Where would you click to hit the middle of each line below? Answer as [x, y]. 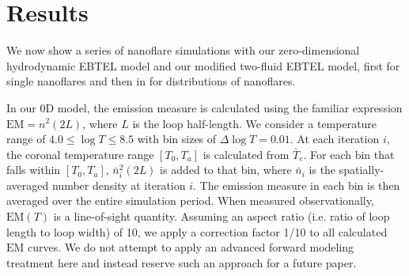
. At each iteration [335, 139]
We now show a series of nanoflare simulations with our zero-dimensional [183, 50]
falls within [34, 170]
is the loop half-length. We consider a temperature [255, 123]
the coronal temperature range [80, 154]
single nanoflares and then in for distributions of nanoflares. [151, 81]
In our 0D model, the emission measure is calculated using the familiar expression [204, 107]
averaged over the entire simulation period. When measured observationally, [190, 200]
